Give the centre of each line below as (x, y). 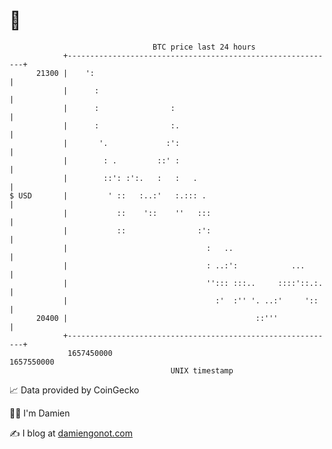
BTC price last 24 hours (204, 47)
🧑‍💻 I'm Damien (40, 413)
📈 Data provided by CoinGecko (74, 390)
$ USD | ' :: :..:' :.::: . (108, 195)
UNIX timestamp (202, 370)
